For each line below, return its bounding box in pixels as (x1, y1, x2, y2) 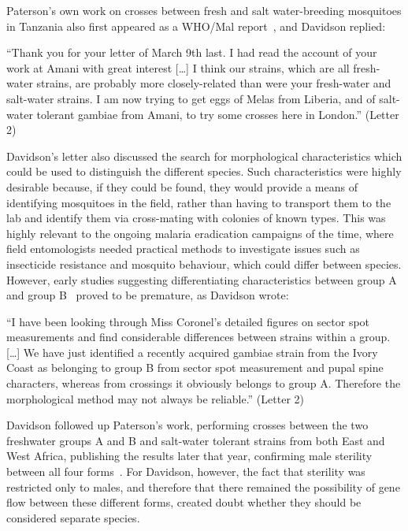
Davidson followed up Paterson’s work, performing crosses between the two (6, 417, 369, 433)
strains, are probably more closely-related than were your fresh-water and (36, 75, 391, 91)
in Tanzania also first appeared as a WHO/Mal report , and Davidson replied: (6, 17, 386, 34)
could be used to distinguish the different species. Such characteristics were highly (6, 163, 402, 180)
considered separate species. (6, 509, 140, 525)
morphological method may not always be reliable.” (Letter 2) (6, 390, 304, 407)
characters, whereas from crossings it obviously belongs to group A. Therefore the (6, 375, 401, 392)
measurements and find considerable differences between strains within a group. (6, 329, 391, 345)
